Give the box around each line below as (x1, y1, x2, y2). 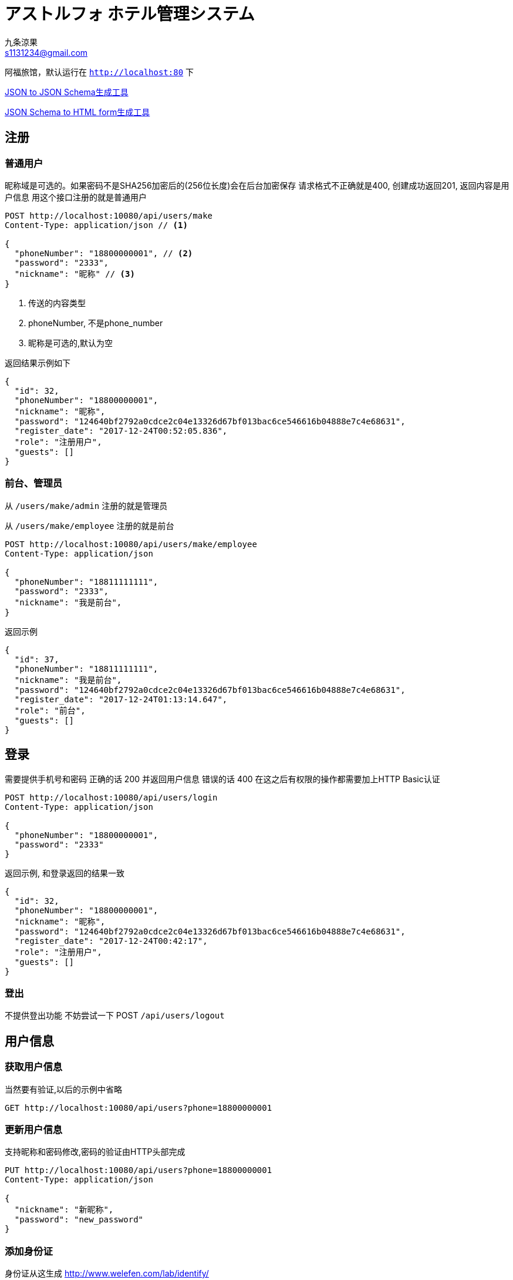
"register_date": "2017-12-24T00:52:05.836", (14, 425, 228, 435)
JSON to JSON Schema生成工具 (5, 86, 129, 97)
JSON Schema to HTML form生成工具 (5, 106, 150, 117)
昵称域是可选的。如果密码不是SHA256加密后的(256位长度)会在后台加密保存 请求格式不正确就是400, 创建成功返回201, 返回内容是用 (5, 180, 509, 190)
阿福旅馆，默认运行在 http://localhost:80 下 (5, 66, 194, 77)
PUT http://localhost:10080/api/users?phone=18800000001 (5, 1165, 272, 1175)
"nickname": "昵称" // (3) (14, 269, 135, 279)
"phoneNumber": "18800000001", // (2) (14, 248, 193, 258)
